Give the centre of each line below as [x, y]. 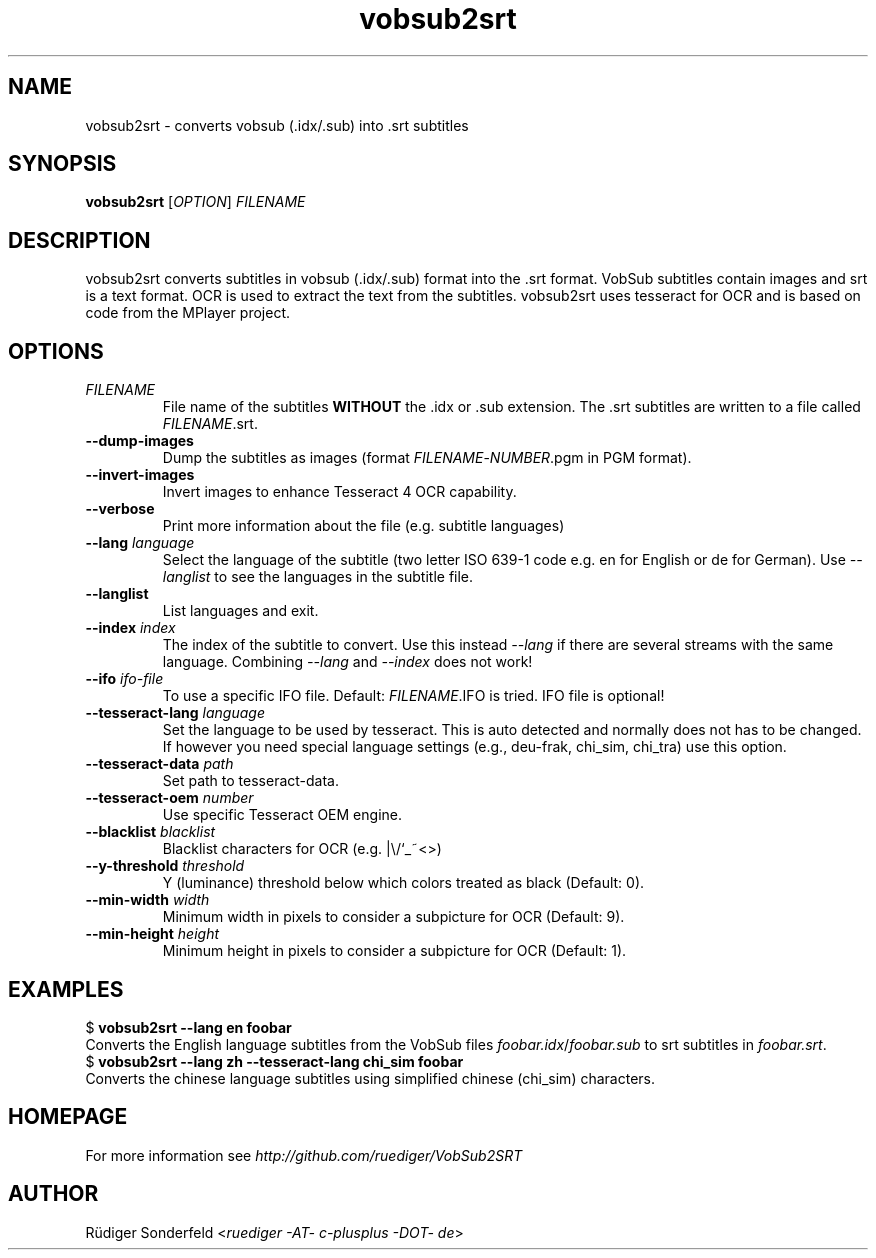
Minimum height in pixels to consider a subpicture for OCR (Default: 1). [394, 951]
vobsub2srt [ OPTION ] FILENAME [195, 202]
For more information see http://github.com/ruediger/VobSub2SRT [304, 1155]
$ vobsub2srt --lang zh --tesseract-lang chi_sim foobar [274, 1061]
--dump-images [139, 441]
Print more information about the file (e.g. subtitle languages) [363, 526]
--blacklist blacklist [150, 832]
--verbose [120, 509]
